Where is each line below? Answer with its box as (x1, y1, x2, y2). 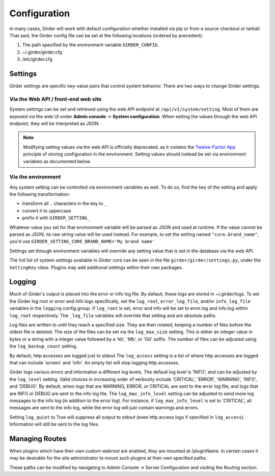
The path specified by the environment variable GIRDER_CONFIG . (22, 42, 159, 48)
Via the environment (9, 173, 61, 180)
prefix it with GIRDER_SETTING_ (22, 215, 90, 221)
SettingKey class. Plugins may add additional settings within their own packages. (9, 264, 183, 270)
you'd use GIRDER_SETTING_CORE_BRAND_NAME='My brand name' (9, 239, 155, 245)
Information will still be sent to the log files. (9, 421, 99, 428)
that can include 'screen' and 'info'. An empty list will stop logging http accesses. (9, 359, 180, 365)
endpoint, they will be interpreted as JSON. (9, 120, 100, 126)
